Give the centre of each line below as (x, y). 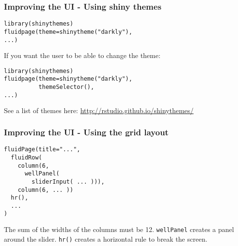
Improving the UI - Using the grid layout (86, 132)
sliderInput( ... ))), (68, 181)
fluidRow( (26, 157)
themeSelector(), (66, 87)
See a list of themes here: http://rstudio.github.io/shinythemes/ (99, 110)
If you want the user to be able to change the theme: (82, 55)
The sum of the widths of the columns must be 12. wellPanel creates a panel (119, 229)
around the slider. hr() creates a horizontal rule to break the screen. (106, 239)
